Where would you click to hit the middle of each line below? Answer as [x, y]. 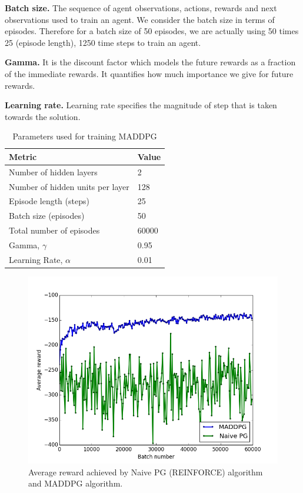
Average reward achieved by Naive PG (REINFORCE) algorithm [146, 472]
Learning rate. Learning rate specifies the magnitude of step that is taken [141, 105]
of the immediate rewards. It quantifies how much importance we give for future [149, 73]
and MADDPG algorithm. [76, 483]
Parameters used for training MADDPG [85, 136]
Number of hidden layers [53, 171]
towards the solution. [43, 116]
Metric [23, 156]
